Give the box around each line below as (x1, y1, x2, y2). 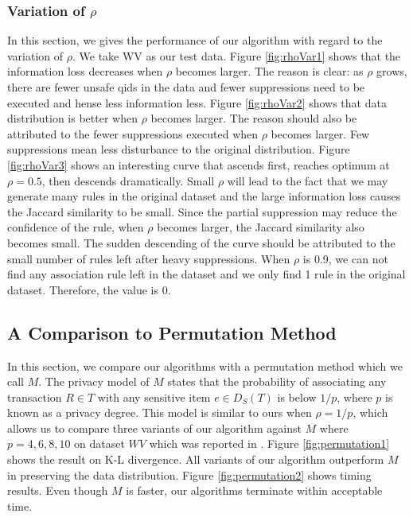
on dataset (74, 435, 125, 452)
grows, (376, 63, 407, 80)
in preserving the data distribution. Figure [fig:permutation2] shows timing (7, 466, 372, 483)
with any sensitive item (97, 388, 211, 405)
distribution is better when (7, 110, 138, 126)
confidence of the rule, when (7, 219, 144, 235)
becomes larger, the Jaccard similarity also (157, 219, 364, 235)
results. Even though (7, 482, 108, 499)
